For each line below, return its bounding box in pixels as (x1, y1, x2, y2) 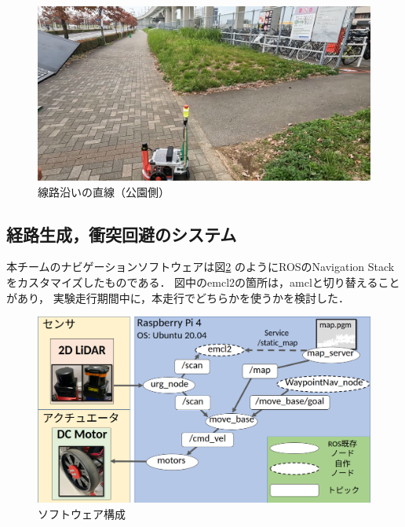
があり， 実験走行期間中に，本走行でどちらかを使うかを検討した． (6, 289, 349, 306)
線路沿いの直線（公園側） (38, 183, 170, 199)
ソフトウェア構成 (38, 505, 126, 522)
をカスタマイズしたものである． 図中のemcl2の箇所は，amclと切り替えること (6, 273, 400, 290)
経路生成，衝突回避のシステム (6, 221, 237, 246)
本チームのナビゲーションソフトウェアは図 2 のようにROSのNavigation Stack (6, 258, 395, 275)
